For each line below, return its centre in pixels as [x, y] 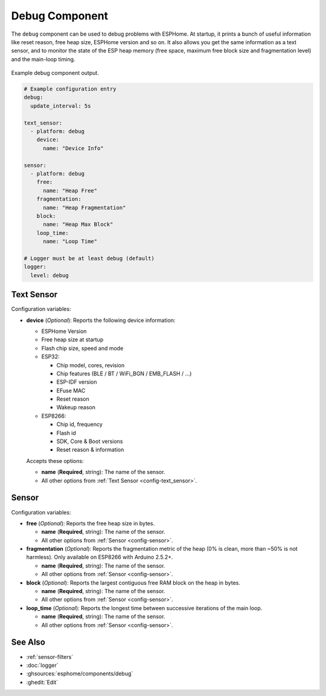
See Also [28, 642]
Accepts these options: [55, 461]
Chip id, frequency [79, 424]
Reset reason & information [90, 450]
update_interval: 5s [61, 106]
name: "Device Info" [73, 148]
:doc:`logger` [42, 665]
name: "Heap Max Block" [78, 225]
